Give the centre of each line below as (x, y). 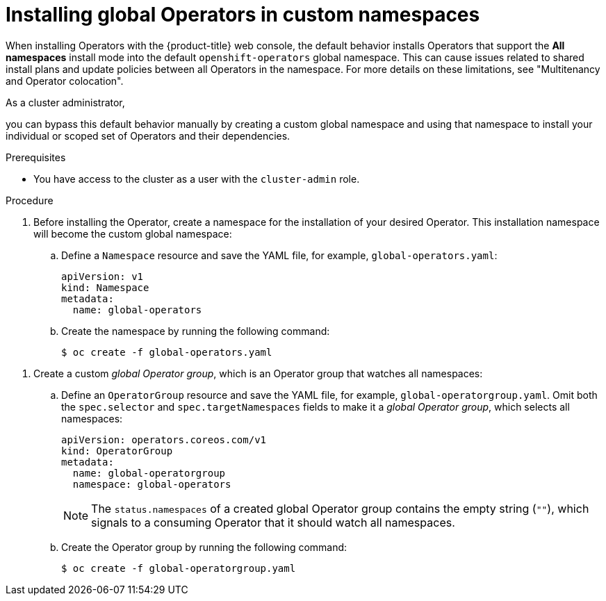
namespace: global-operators (152, 484)
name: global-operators (137, 310)
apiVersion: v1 (103, 276)
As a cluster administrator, (65, 102)
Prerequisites (36, 157)
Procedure (30, 200)
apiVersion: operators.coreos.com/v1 (164, 439)
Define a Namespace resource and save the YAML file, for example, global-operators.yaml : (279, 255)
